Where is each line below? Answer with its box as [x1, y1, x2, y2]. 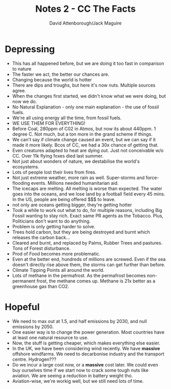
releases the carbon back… [12, 234, 70, 241]
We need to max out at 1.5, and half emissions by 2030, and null [12, 318, 147, 324]
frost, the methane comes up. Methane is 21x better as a [36, 277, 156, 284]
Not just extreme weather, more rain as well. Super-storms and [12, 175, 145, 181]
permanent [12, 277, 36, 284]
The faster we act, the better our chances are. [12, 71, 110, 77]
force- [145, 175, 159, 181]
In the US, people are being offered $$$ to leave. [12, 196, 116, 202]
